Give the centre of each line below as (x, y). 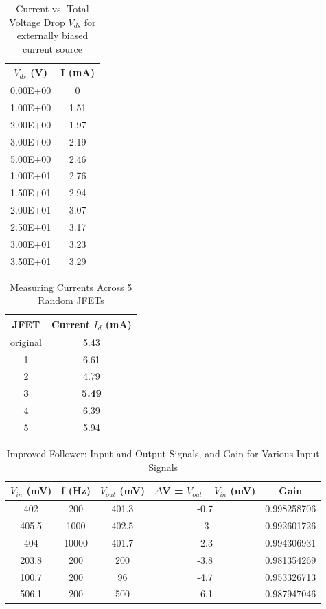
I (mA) (78, 72)
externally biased (53, 35)
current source (52, 48)
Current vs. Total (53, 8)
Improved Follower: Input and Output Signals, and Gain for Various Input (163, 453)
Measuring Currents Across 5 (71, 287)
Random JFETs (71, 300)
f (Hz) (76, 491)
